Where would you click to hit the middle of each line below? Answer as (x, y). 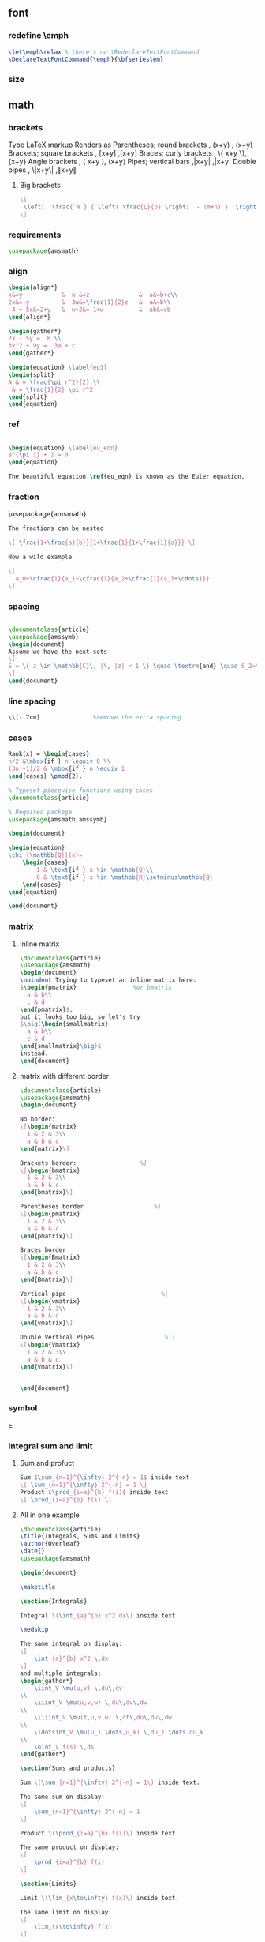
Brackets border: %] (83, 1163)
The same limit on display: (65, 1912)
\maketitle (37, 1587)
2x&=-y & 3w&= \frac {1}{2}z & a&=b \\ (90, 302)
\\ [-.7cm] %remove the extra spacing (95, 718)
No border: (37, 1119)
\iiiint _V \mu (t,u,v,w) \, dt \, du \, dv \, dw (103, 1718)
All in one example (50, 1515)
